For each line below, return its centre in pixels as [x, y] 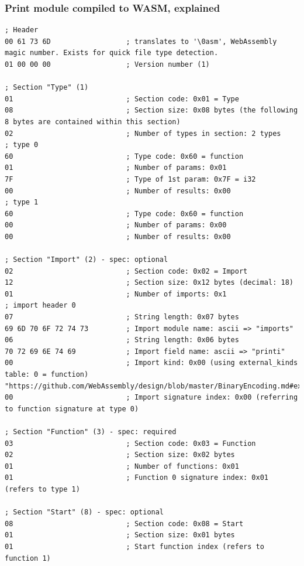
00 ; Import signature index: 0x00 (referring [151, 398]
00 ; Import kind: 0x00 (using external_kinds [151, 363]
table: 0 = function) [47, 375]
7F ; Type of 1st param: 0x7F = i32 [130, 179]
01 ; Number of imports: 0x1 [116, 294]
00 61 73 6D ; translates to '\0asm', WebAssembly [141, 41]
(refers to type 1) [42, 489]
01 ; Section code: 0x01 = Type [122, 99]
